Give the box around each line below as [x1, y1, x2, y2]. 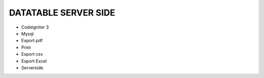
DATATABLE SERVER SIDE [9, 7, 115, 18]
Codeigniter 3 [21, 24, 49, 30]
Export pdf [21, 38, 43, 44]
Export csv [21, 51, 44, 57]
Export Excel [21, 58, 47, 64]
